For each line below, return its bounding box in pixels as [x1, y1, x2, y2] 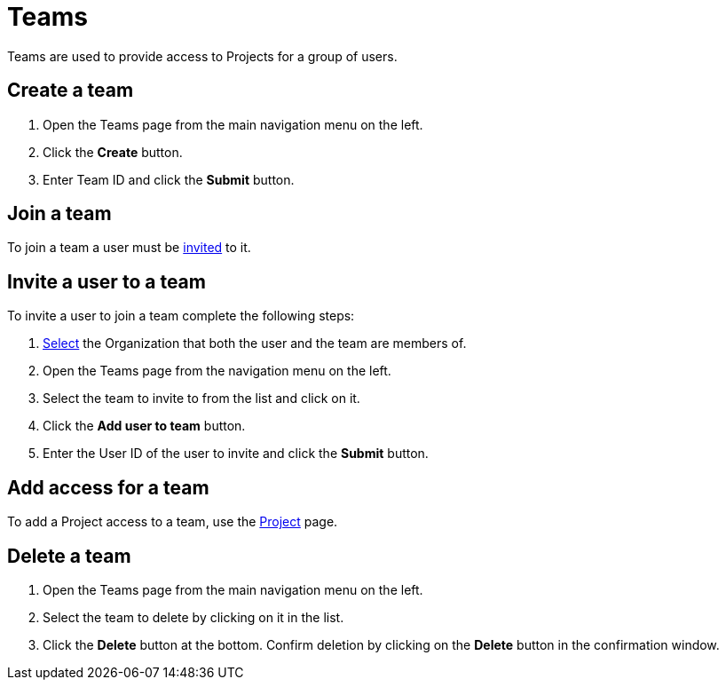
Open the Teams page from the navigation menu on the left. [43, 363, 391, 379]
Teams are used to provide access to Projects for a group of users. [7, 48, 398, 64]
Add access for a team [7, 476, 209, 499]
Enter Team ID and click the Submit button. [43, 171, 295, 187]
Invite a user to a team [7, 270, 206, 293]
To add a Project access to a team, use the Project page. [7, 514, 338, 530]
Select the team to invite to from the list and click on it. [43, 391, 360, 407]
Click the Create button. [43, 144, 183, 160]
